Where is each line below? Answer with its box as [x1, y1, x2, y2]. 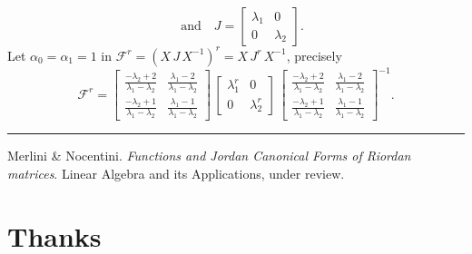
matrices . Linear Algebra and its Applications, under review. [7, 163, 345, 182]
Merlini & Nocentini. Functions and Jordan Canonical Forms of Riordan [7, 146, 411, 165]
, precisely [286, 45, 342, 64]
